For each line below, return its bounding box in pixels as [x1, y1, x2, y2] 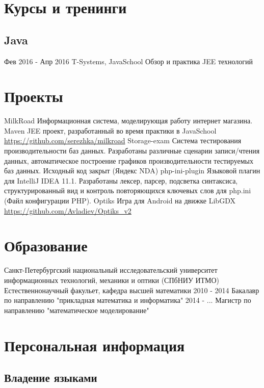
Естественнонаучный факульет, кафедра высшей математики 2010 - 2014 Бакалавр [4, 284, 259, 295]
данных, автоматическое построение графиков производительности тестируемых [4, 155, 253, 166]
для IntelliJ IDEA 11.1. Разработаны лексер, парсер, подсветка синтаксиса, [4, 175, 238, 186]
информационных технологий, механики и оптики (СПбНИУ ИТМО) [4, 274, 219, 285]
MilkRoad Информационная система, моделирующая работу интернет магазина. [4, 115, 253, 126]
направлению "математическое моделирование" [4, 304, 149, 315]
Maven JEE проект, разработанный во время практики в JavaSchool [4, 125, 217, 136]
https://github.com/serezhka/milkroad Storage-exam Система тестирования [4, 135, 242, 146]
